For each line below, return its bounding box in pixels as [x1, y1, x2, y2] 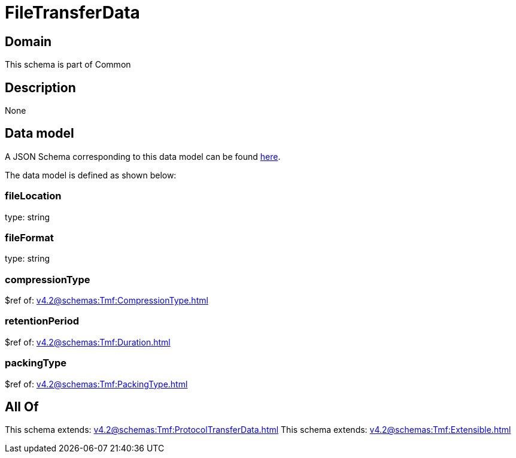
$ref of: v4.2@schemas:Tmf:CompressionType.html [5, 295, 208, 306]
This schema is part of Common [5, 59, 131, 70]
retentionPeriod [5, 315, 80, 327]
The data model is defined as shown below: [5, 169, 177, 180]
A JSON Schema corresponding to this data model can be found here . [5, 151, 281, 162]
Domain [5, 34, 52, 49]
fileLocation [5, 190, 62, 202]
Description [5, 80, 76, 95]
